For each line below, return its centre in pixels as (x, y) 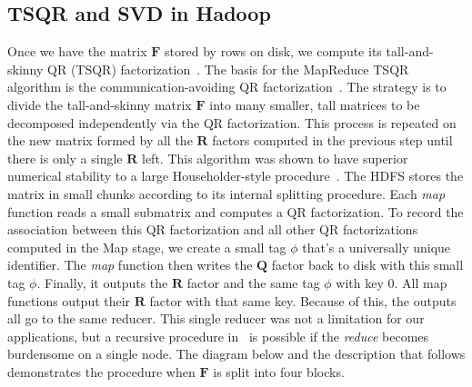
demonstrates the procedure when (101, 371)
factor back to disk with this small (367, 265)
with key (360, 282)
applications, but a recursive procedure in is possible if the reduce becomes (218, 336)
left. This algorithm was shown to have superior (275, 158)
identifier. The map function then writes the (130, 265)
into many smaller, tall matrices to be (315, 104)
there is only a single (65, 158)
